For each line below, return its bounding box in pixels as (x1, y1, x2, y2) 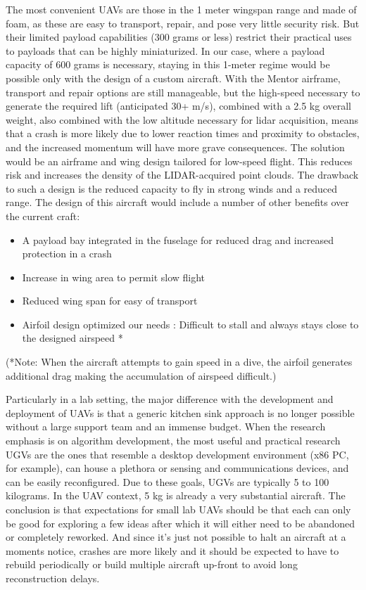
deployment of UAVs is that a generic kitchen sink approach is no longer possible (6, 405, 355, 420)
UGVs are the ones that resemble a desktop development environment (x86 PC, (6, 447, 349, 461)
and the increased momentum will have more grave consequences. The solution (6, 139, 345, 154)
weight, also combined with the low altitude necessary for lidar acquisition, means (6, 112, 358, 127)
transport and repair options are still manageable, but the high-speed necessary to (6, 84, 360, 99)
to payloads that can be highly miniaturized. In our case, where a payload (6, 43, 325, 58)
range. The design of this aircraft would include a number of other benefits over (6, 195, 349, 210)
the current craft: (6, 208, 80, 223)
